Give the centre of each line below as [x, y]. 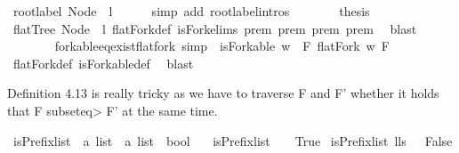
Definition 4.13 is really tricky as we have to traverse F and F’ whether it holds [223, 93]
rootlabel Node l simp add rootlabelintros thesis [191, 11]
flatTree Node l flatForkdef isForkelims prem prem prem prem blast [215, 28]
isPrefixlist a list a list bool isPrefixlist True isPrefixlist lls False [233, 140]
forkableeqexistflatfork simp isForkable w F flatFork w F [222, 46]
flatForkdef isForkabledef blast [103, 63]
